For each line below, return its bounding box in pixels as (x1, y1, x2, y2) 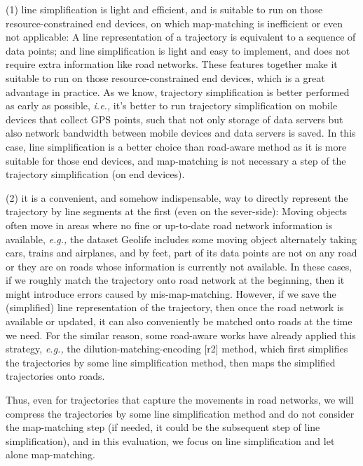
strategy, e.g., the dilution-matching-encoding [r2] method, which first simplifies (6, 341, 348, 356)
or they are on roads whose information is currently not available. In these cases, (6, 259, 352, 273)
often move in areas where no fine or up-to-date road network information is (6, 217, 333, 232)
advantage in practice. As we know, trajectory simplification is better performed (6, 84, 350, 99)
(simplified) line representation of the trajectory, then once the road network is (6, 300, 344, 315)
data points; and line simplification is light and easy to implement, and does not (6, 43, 350, 57)
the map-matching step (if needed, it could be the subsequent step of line (6, 420, 320, 434)
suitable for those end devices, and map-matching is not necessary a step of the (6, 153, 346, 167)
